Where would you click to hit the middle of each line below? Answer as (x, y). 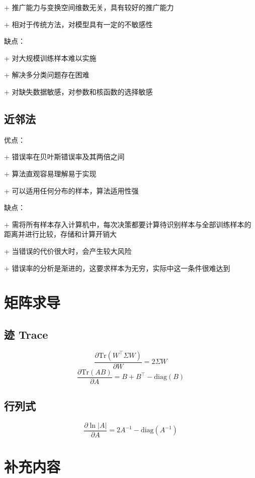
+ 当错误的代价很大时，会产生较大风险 (68, 251)
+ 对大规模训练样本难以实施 (50, 58)
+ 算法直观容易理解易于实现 (50, 173)
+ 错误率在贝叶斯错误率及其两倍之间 (64, 157)
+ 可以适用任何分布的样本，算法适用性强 (71, 190)
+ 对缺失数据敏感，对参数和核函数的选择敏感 (78, 91)
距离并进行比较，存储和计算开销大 (60, 234)
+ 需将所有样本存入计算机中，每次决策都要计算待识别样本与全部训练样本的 (128, 224)
